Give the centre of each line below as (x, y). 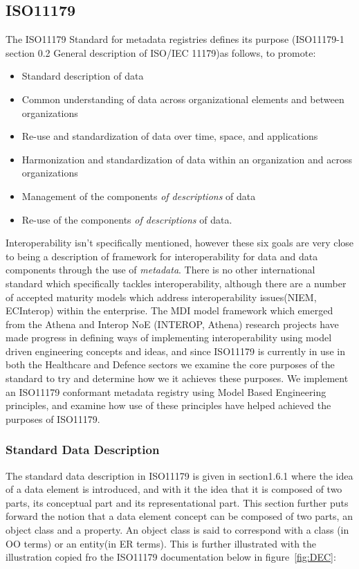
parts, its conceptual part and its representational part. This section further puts (177, 502)
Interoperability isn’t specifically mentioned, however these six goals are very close (180, 243)
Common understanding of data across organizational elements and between (183, 99)
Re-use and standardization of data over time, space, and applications (170, 136)
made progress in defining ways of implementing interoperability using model (169, 337)
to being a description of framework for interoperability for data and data (162, 256)
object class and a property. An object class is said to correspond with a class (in (177, 530)
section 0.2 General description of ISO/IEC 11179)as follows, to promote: (161, 52)
